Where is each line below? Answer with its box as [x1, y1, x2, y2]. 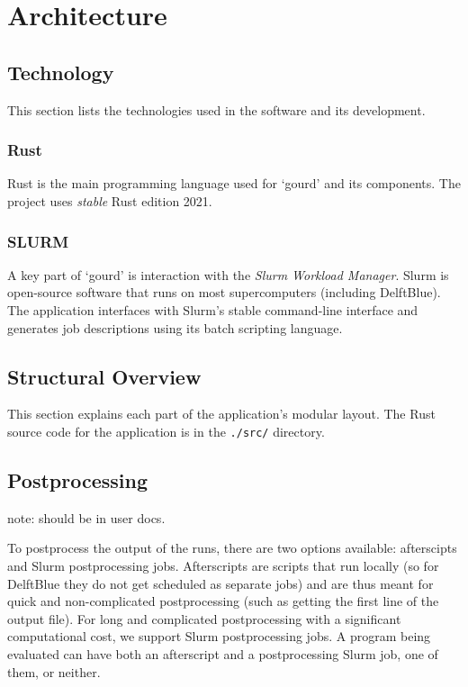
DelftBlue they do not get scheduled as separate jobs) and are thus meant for [7, 574, 434, 592]
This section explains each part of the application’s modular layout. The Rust [7, 404, 436, 423]
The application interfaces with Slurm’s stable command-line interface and [7, 300, 418, 319]
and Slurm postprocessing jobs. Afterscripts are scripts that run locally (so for [7, 556, 439, 575]
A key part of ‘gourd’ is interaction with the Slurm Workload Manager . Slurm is [7, 265, 449, 284]
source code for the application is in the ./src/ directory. [7, 421, 325, 440]
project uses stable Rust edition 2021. [7, 191, 212, 210]
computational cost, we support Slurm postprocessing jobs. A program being [7, 627, 431, 646]
